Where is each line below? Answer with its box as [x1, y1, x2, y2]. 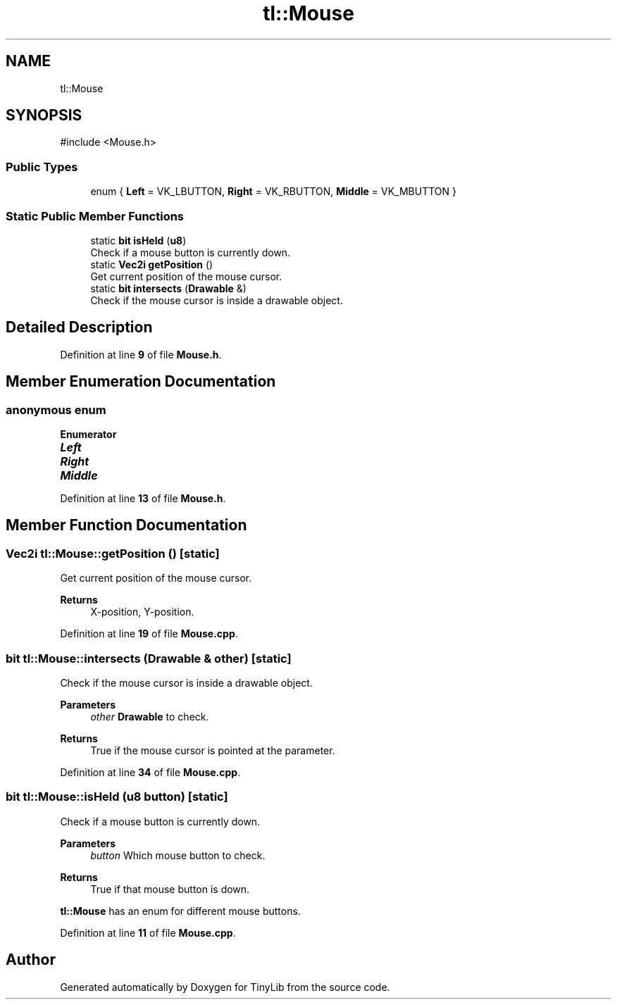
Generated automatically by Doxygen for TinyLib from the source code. [60, 980, 390, 993]
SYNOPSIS [6, 106, 82, 125]
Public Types [6, 159, 78, 174]
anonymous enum [6, 402, 106, 417]
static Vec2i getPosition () [90, 258, 213, 270]
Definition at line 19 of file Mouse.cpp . [60, 628, 238, 640]
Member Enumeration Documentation [6, 373, 276, 391]
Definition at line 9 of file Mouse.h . [60, 348, 222, 361]
